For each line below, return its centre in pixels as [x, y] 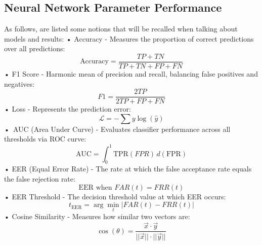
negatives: [19, 83]
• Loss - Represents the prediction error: [68, 109]
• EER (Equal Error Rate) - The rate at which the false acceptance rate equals [128, 169]
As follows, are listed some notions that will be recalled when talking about [121, 29]
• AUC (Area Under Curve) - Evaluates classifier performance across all [117, 129]
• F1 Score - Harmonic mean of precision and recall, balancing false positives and [131, 74]
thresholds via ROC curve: [45, 139]
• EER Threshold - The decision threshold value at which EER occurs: [115, 196]
